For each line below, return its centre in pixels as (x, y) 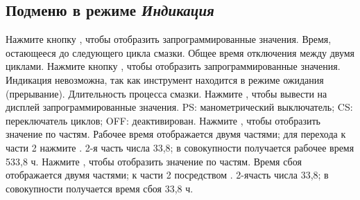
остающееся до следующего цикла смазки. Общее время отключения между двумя (180, 52)
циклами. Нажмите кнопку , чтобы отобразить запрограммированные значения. (173, 66)
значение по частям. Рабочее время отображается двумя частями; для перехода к (176, 134)
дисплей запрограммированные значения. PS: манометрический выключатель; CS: (179, 107)
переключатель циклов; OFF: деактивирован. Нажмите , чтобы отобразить (163, 120)
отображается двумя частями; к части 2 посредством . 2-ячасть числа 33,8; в (167, 175)
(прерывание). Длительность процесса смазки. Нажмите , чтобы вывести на (166, 93)
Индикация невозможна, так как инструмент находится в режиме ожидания (165, 79)
